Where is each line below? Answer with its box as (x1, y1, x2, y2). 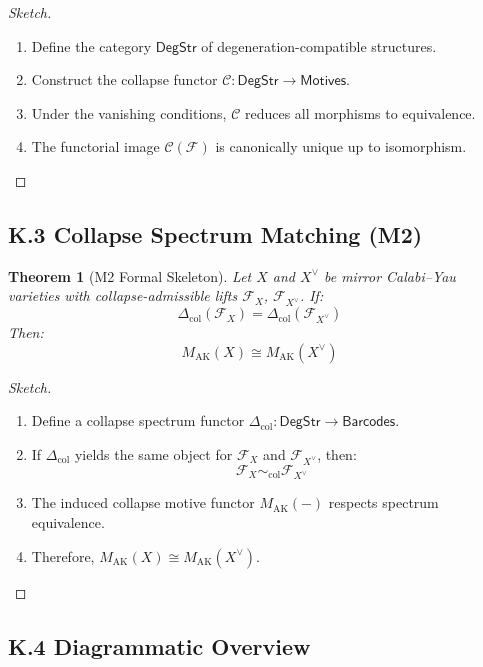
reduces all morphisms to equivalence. (244, 102, 476, 123)
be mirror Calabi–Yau (323, 265, 456, 286)
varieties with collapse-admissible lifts (8, 285, 238, 306)
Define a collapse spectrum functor (31, 410, 245, 431)
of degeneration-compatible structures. (201, 35, 437, 56)
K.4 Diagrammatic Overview (8, 630, 311, 661)
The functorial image (31, 136, 160, 157)
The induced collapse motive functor (31, 492, 255, 513)
